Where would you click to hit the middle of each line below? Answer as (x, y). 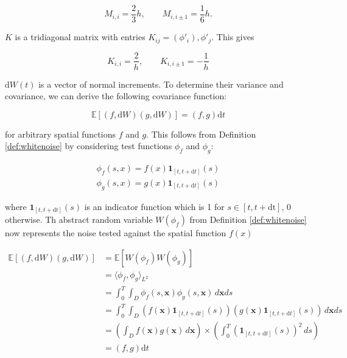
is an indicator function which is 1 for (154, 206)
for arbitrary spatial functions (60, 134)
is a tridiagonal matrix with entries (80, 37)
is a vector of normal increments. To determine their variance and (161, 84)
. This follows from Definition (201, 134)
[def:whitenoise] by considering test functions (89, 146)
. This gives (233, 37)
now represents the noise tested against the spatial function (116, 233)
